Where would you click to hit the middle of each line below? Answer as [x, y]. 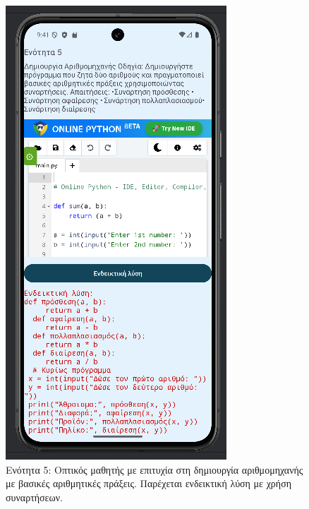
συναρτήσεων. [34, 497]
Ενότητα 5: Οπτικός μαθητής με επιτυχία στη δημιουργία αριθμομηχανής [154, 469]
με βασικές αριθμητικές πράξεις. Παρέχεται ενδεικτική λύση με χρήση [149, 483]
